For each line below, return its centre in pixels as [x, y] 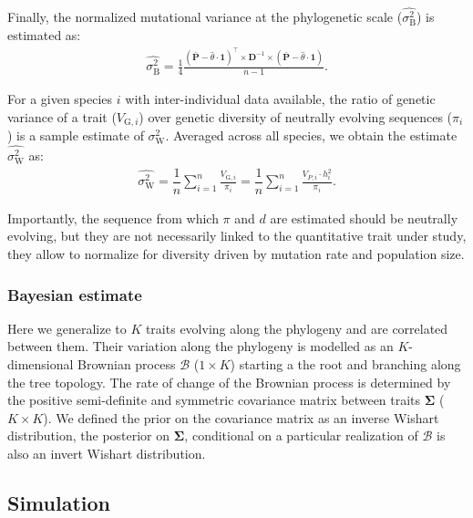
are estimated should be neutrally [364, 218]
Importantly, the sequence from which [113, 218]
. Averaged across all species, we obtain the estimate [311, 135]
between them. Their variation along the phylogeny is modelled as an [201, 346]
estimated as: [44, 34]
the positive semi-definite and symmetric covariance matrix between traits [214, 400]
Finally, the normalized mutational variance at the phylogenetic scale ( [205, 17]
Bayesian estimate [75, 294]
